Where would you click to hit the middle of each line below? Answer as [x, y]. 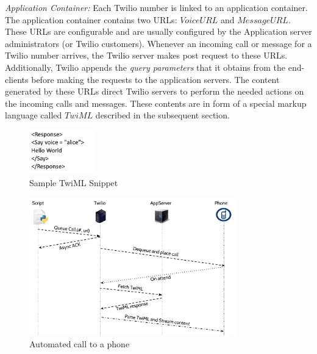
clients [17, 79]
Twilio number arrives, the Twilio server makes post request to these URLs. [146, 55]
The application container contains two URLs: [91, 19]
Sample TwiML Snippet [74, 183]
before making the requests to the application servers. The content [155, 79]
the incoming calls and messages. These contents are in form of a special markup [156, 103]
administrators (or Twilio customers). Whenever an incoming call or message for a [158, 43]
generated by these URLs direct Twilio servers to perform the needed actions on [155, 91]
